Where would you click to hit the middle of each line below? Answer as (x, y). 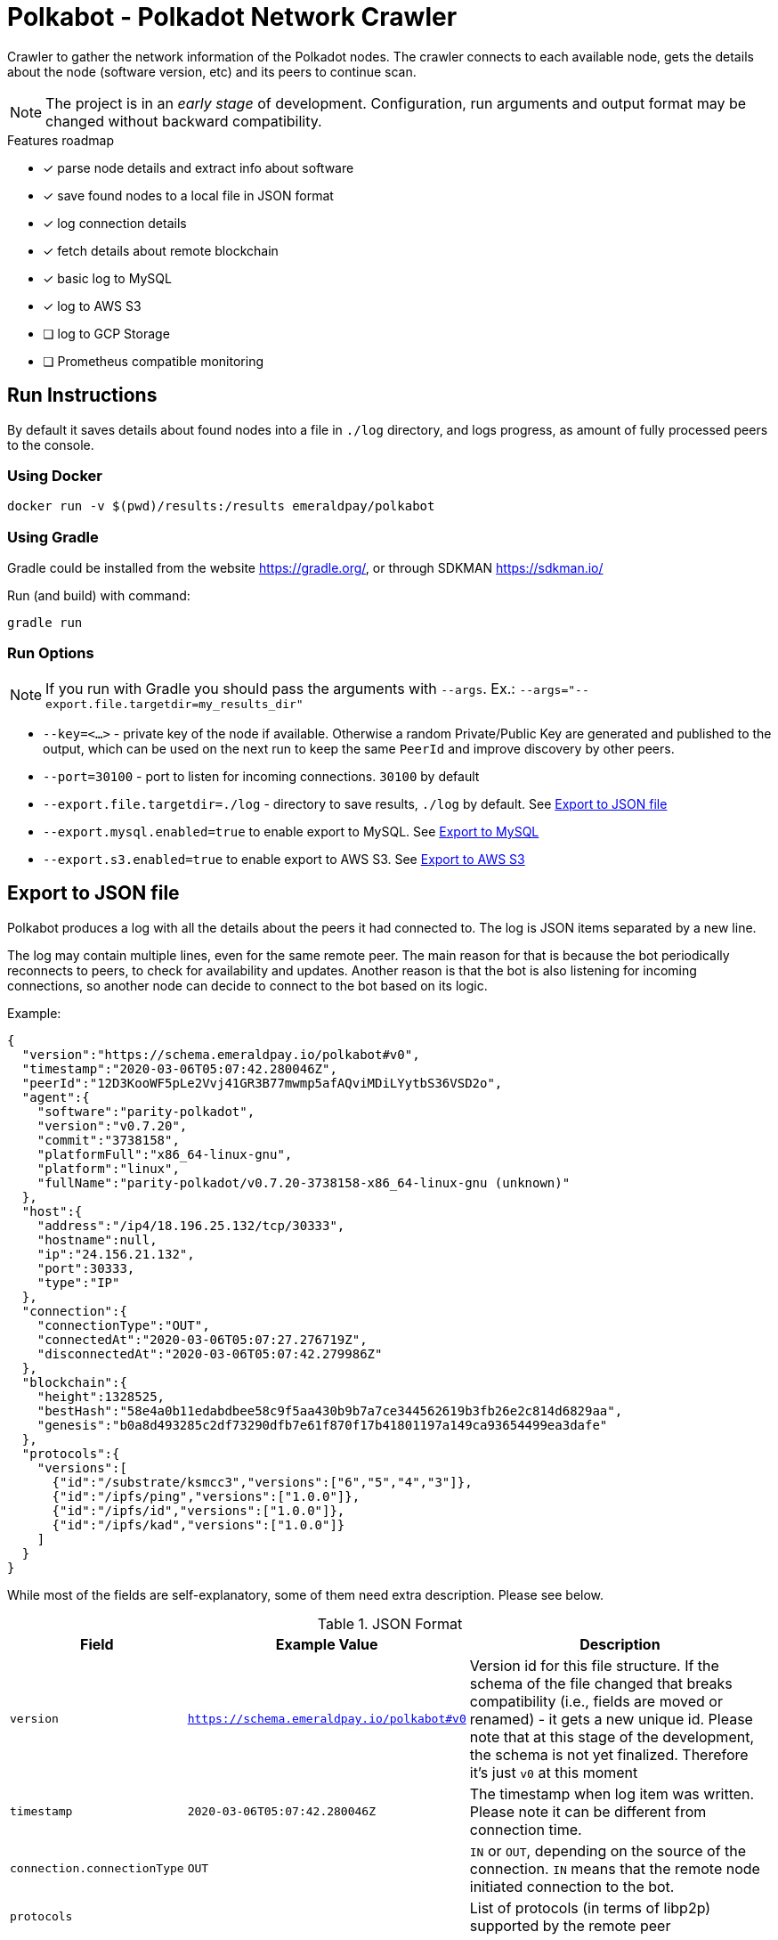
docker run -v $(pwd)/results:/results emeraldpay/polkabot (221, 506)
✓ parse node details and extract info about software (199, 167)
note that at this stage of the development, (612, 1736)
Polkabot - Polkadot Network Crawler (232, 17)
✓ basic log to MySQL (107, 278)
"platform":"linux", (108, 1168)
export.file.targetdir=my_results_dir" (174, 704)
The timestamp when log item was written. (612, 1793)
